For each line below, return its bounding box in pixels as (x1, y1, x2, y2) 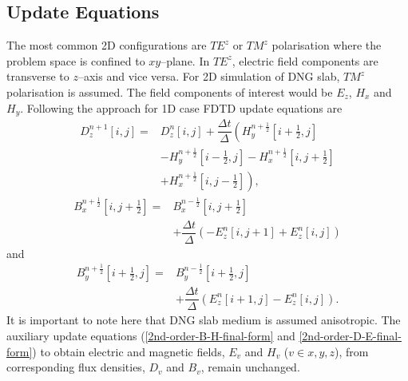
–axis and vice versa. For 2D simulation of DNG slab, (77, 68, 340, 85)
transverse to (6, 68, 69, 85)
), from (335, 343, 369, 359)
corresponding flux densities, (6, 359, 145, 375)
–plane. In (160, 52, 210, 69)
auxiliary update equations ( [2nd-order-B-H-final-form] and (6, 327, 295, 344)
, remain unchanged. (200, 359, 300, 375)
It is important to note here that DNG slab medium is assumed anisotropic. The (6, 312, 401, 328)
